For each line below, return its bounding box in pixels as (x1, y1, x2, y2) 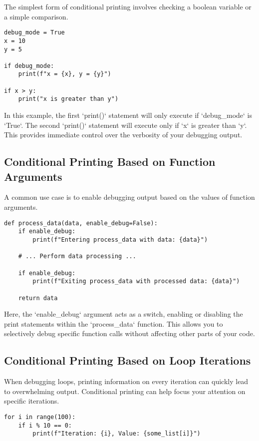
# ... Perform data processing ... (18, 253, 136, 260)
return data (18, 294, 58, 302)
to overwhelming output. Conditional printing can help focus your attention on (4, 386, 246, 396)
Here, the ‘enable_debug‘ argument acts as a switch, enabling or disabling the (4, 309, 243, 319)
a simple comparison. (4, 11, 68, 21)
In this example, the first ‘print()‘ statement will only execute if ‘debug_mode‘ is (4, 110, 252, 120)
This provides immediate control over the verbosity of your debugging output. (4, 129, 243, 140)
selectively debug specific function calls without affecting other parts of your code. (4, 328, 255, 339)
